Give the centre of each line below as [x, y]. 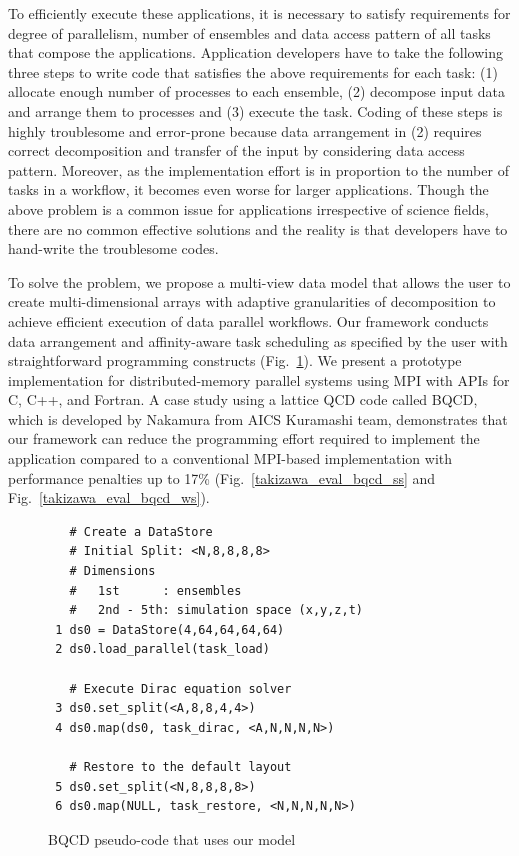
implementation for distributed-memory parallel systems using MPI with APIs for [259, 379]
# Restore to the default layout [180, 766]
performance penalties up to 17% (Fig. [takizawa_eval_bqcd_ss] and [222, 477]
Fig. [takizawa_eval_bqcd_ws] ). [109, 497]
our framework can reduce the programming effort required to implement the [244, 438]
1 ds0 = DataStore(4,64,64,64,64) [170, 629]
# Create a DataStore [141, 531]
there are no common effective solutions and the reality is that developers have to [258, 228]
